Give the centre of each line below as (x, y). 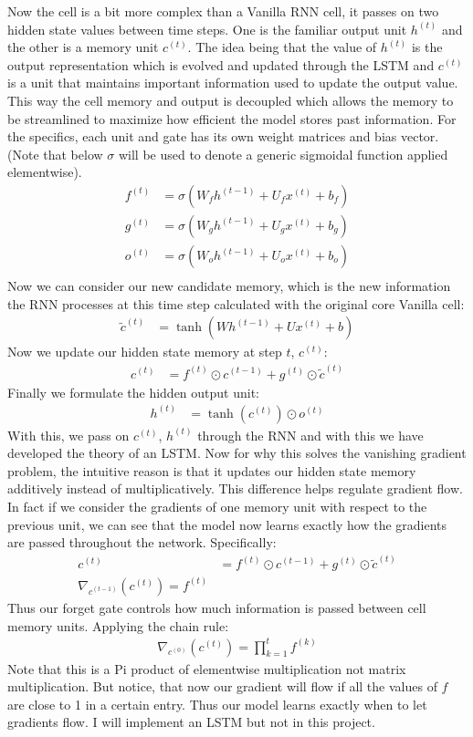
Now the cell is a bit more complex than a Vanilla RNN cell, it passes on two (223, 11)
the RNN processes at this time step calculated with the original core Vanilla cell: (236, 303)
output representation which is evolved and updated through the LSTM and (221, 64)
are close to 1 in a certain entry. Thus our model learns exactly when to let (217, 704)
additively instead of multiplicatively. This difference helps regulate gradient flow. (235, 488)
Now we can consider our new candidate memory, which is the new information (229, 286)
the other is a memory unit (83, 47)
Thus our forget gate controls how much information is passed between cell (217, 607)
